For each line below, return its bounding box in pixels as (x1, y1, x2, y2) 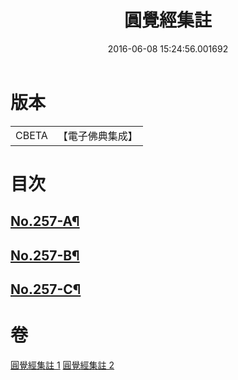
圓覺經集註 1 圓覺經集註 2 (10, 359, 115, 371)
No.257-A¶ (10, 213, 80, 230)
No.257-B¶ (10, 247, 80, 264)
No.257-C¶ (10, 281, 82, 298)
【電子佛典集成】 (57, 129, 138, 143)
